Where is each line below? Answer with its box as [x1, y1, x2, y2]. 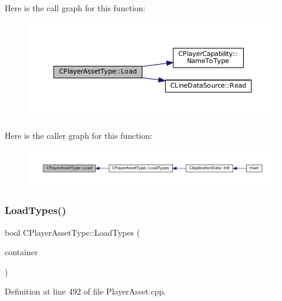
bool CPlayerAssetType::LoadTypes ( [5, 226, 140, 238]
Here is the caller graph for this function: [5, 129, 153, 141]
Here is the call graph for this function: [5, 2, 146, 14]
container [5, 246, 38, 258]
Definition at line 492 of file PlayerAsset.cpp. [5, 285, 166, 297]
